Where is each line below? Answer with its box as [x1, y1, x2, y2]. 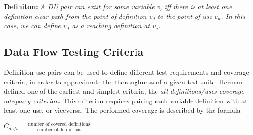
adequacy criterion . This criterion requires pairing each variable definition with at [4, 95, 248, 105]
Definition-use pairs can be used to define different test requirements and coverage [4, 67, 249, 77]
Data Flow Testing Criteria [4, 44, 144, 59]
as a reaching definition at [72, 20, 150, 31]
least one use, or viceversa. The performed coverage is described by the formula [4, 105, 241, 115]
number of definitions [37, 127, 81, 132]
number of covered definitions [28, 121, 90, 127]
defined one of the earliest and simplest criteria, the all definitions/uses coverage [4, 86, 244, 96]
